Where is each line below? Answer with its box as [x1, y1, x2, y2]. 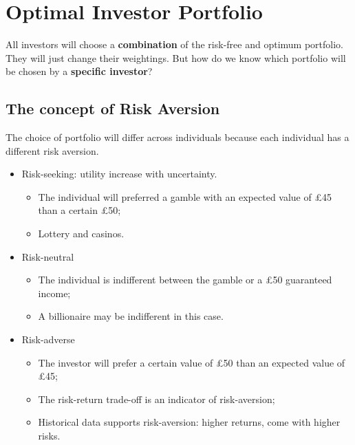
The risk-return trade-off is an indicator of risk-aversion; [38, 391, 275, 406]
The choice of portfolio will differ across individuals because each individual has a [6, 130, 349, 144]
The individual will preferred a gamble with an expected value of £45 [38, 189, 332, 204]
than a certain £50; [38, 203, 121, 217]
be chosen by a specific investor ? [6, 64, 153, 78]
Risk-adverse [21, 332, 75, 347]
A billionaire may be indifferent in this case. [38, 309, 224, 323]
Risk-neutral [21, 249, 74, 263]
